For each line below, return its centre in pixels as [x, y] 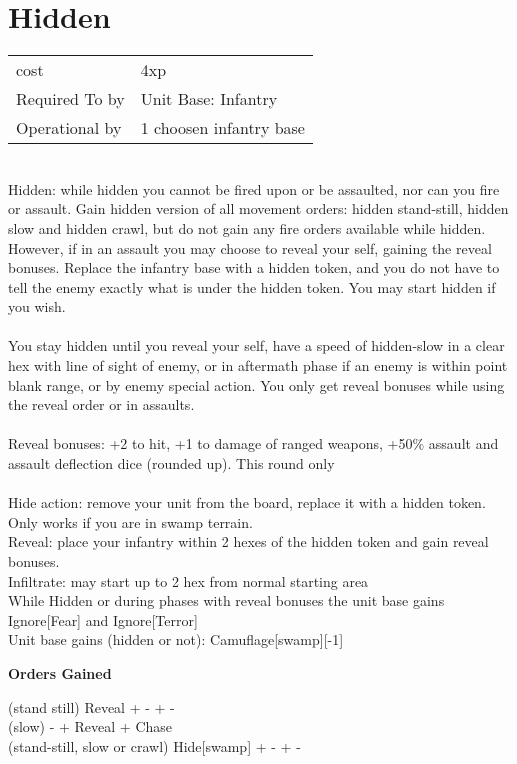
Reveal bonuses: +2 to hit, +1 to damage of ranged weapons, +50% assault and [253, 443]
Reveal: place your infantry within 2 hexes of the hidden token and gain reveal [248, 541]
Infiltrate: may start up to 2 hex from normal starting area [188, 580]
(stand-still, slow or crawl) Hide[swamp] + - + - [154, 745]
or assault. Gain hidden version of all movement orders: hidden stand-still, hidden [258, 208]
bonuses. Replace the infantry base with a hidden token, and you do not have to [254, 267]
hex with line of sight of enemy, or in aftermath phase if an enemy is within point [258, 365]
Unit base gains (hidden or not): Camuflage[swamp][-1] [176, 639]
